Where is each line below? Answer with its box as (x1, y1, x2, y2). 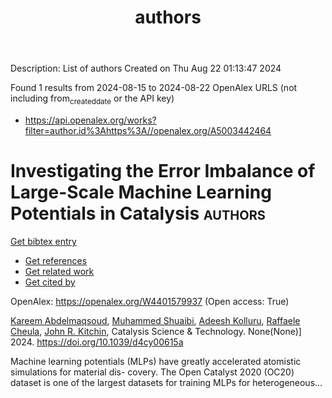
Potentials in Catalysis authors (10, 202, 266, 225)
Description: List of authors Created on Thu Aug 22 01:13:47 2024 (10, 62, 282, 75)
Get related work (24, 265, 95, 277)
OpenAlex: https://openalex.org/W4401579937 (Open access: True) (10, 295, 290, 307)
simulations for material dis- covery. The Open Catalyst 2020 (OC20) (10, 366, 295, 378)
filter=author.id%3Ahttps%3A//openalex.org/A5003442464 (24, 124, 272, 136)
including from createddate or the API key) (10, 92, 175, 106)
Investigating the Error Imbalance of (10, 160, 316, 183)
